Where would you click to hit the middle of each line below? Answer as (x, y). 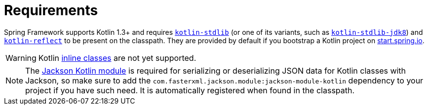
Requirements (51, 10)
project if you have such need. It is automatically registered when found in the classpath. (190, 90)
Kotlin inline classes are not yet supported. (117, 58)
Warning (21, 58)
